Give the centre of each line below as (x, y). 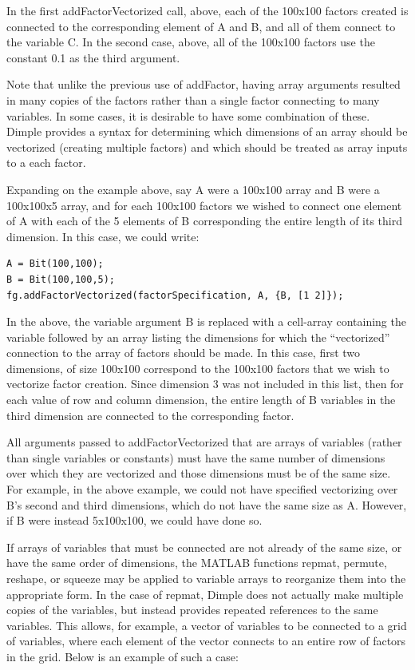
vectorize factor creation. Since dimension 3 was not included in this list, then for (205, 384)
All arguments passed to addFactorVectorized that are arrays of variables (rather (204, 442)
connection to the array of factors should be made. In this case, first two (184, 353)
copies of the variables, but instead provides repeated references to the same (192, 610)
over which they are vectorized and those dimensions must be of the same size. (199, 473)
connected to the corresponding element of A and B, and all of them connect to (201, 26)
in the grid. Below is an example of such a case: (123, 656)
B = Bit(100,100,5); (61, 279)
